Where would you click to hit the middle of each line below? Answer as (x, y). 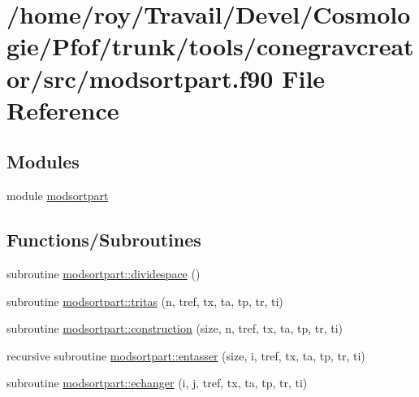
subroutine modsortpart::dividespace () (104, 273)
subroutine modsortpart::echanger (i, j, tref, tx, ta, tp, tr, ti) (157, 383)
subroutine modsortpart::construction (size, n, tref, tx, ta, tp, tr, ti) (175, 328)
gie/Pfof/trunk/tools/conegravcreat (210, 46)
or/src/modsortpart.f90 (140, 78)
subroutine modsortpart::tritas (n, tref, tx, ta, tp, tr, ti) (145, 301)
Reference (63, 109)
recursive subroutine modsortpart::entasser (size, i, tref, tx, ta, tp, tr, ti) (186, 355)
